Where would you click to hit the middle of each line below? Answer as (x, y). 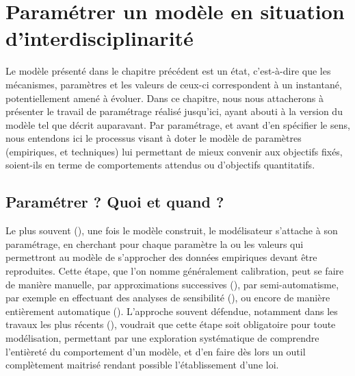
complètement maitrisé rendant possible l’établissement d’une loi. (142, 365)
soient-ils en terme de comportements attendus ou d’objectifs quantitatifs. (160, 165)
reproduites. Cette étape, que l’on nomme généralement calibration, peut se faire (175, 271)
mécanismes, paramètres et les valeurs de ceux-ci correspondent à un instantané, (174, 84)
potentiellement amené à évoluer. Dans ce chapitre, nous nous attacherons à (165, 98)
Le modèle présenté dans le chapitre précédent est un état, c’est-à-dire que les (168, 71)
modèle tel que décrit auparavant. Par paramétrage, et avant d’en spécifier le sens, (178, 124)
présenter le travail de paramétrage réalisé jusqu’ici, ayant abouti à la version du (174, 111)
